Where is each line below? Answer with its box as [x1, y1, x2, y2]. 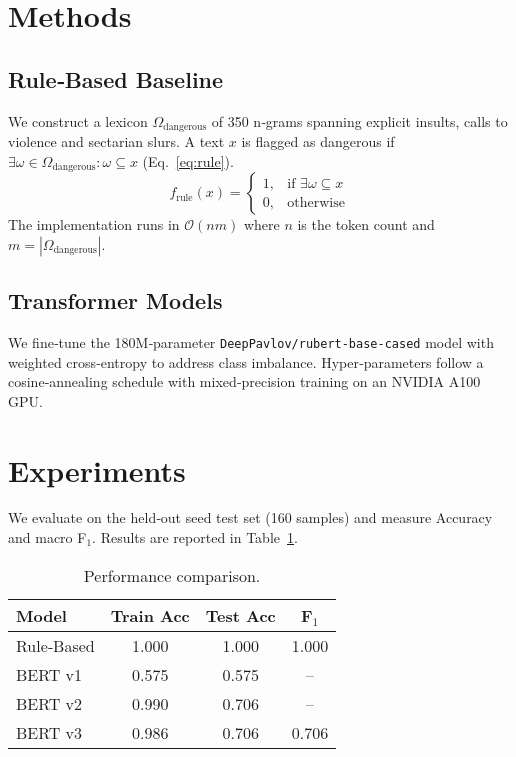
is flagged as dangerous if [241, 131, 395, 152]
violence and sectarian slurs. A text [8, 131, 225, 152]
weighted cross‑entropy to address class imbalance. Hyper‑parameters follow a [8, 351, 484, 372]
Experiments [8, 449, 186, 490]
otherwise [287, 195, 345, 210]
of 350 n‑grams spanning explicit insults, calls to [211, 110, 508, 131]
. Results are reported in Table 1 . [92, 527, 298, 548]
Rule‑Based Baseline [8, 63, 224, 94]
